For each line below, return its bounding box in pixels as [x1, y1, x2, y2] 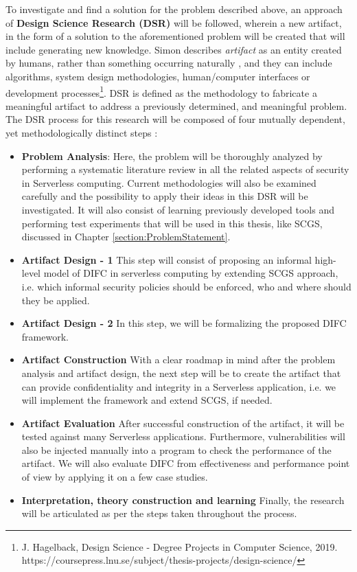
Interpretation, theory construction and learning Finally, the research [21, 492, 345, 507]
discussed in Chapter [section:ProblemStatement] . [21, 229, 231, 244]
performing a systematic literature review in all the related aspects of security [21, 162, 349, 176]
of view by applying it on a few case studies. [21, 470, 208, 484]
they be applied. [21, 293, 90, 307]
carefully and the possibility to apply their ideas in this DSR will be [21, 189, 308, 203]
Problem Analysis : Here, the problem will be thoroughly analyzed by [21, 148, 323, 163]
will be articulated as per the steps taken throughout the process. [21, 506, 297, 520]
